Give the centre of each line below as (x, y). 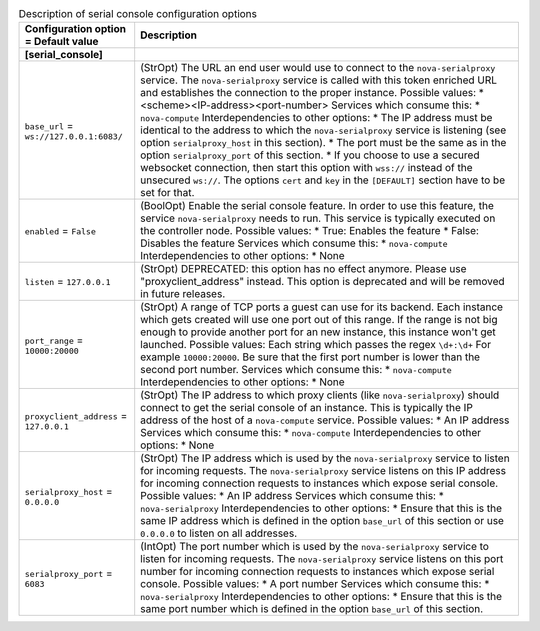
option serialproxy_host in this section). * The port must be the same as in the (323, 143)
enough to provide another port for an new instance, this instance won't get (318, 332)
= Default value (61, 42)
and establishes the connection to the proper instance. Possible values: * (312, 93)
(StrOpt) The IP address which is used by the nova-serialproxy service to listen (325, 458)
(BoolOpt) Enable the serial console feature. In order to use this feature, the (317, 206)
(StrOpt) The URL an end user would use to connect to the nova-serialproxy (318, 68)
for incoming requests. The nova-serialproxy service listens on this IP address (323, 471)
